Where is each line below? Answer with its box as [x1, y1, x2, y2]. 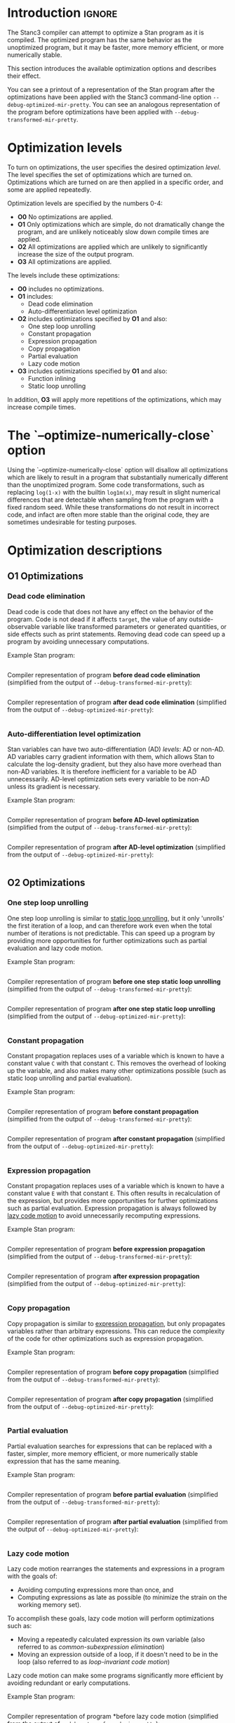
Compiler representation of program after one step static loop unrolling [7, 1004, 215, 1013]
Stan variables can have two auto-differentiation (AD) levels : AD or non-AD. [7, 745, 225, 753]
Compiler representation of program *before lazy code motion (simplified [7, 1712, 219, 1721]
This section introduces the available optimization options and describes [7, 64, 217, 72]
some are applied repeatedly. [7, 185, 92, 194]
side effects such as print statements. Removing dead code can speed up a [7, 630, 226, 638]
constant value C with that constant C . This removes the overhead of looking [7, 1059, 227, 1067]
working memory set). [17, 1601, 82, 1609]
